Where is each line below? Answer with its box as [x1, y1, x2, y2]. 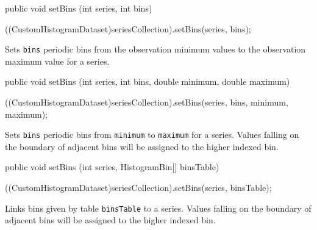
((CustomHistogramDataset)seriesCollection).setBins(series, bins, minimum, [5, 96, 288, 109]
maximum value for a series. [5, 54, 110, 67]
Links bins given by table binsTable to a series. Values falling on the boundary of [5, 201, 312, 214]
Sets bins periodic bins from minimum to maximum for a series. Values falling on [5, 128, 299, 141]
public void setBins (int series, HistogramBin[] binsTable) [5, 160, 219, 173]
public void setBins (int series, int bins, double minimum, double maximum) [5, 75, 290, 88]
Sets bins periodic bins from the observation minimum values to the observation [5, 43, 306, 56]
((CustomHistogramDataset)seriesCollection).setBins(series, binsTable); [5, 181, 272, 194]
